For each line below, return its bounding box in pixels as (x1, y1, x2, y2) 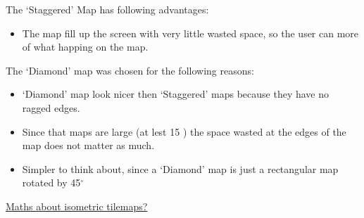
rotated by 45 (22, 175, 81, 190)
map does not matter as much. (22, 138, 155, 153)
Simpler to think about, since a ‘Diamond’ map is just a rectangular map (22, 161, 339, 176)
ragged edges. (22, 100, 80, 115)
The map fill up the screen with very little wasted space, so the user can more (22, 25, 359, 40)
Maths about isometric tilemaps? (6, 198, 148, 213)
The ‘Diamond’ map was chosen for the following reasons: (6, 63, 254, 77)
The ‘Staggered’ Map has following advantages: (6, 2, 209, 16)
